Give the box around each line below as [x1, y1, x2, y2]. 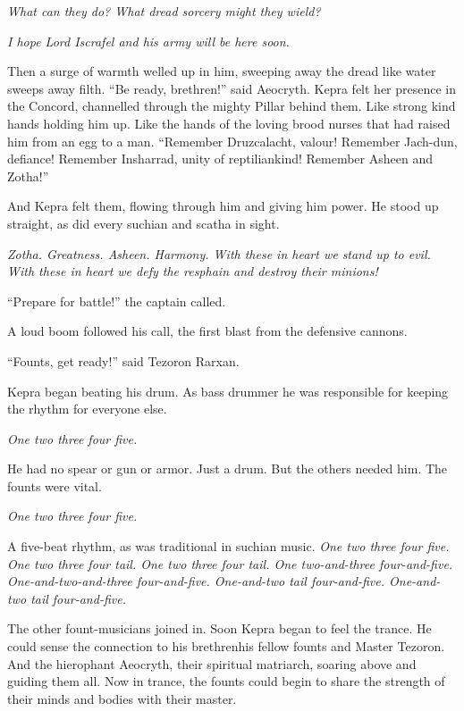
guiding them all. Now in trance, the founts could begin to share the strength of [7, 672, 445, 690]
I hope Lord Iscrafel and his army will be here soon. [7, 31, 290, 50]
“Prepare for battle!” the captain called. [7, 291, 226, 310]
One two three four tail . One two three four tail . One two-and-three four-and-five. [7, 554, 453, 573]
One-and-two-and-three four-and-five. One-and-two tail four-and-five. [7, 572, 385, 590]
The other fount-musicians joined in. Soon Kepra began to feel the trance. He [7, 619, 432, 638]
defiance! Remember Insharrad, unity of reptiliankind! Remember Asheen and [7, 149, 433, 168]
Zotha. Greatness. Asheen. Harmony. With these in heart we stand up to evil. [7, 244, 431, 263]
